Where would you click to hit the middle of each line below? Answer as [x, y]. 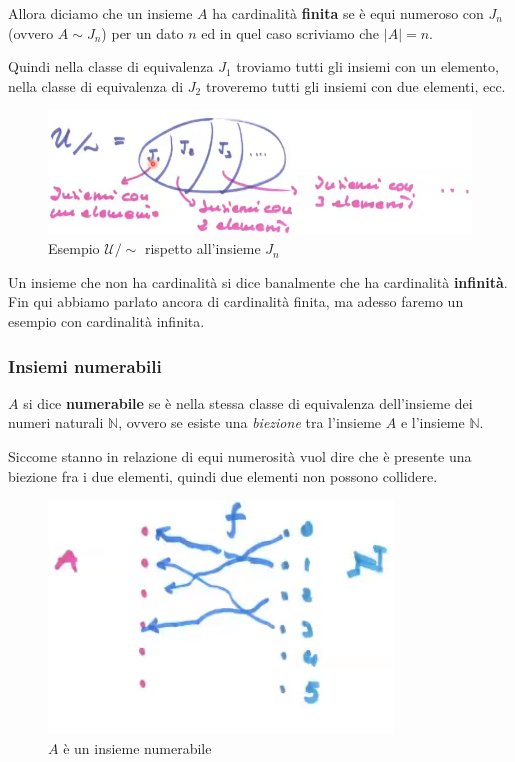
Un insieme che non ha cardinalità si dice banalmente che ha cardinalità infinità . [258, 281]
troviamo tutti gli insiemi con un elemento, [367, 66]
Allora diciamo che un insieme [100, 13]
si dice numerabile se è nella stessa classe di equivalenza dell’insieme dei [248, 402]
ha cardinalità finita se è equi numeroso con [348, 13]
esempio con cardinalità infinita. [106, 321]
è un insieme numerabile [137, 747]
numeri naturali [56, 422]
